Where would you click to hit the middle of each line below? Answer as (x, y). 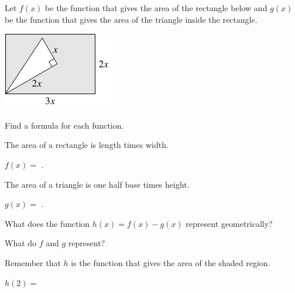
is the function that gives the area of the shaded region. (171, 262)
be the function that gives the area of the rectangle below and (156, 8)
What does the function (47, 223)
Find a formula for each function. (64, 125)
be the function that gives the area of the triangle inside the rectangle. (131, 19)
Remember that (33, 262)
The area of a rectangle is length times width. (87, 145)
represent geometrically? (229, 223)
